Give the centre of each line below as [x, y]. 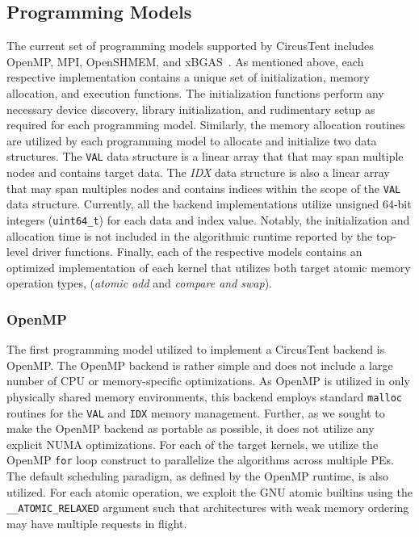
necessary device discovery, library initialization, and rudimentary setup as [191, 109]
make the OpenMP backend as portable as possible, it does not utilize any [191, 428]
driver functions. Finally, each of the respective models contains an [197, 252]
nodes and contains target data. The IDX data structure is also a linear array [198, 172]
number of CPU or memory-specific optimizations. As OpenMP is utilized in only [208, 381]
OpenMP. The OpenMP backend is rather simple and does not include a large [200, 365]
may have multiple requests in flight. [97, 523]
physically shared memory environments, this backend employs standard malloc [205, 396]
